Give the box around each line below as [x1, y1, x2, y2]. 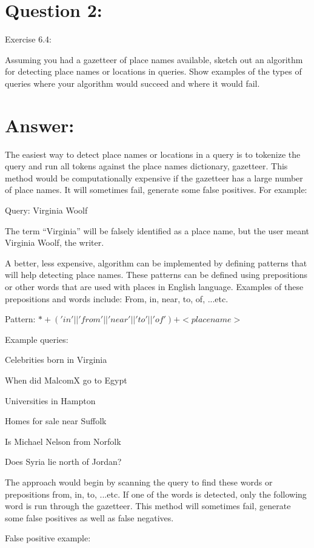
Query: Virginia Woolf [5, 204, 88, 216]
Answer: [5, 112, 75, 137]
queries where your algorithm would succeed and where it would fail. [5, 76, 260, 89]
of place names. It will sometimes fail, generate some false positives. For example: [5, 183, 307, 196]
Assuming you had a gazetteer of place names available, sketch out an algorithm [5, 53, 303, 66]
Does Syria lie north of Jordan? [5, 455, 122, 468]
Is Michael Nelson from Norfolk [5, 435, 121, 447]
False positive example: [5, 532, 91, 544]
